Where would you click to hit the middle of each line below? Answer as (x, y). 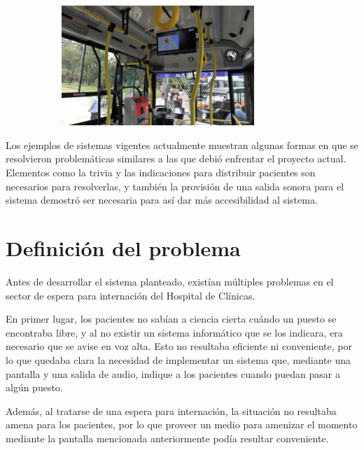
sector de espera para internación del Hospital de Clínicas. (131, 295)
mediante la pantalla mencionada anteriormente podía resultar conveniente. (167, 438)
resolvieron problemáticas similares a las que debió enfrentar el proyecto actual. (176, 159)
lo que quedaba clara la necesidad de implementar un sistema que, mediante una (178, 359)
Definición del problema (123, 248)
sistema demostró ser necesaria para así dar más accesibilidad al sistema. (162, 200)
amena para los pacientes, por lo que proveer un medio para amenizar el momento (182, 424)
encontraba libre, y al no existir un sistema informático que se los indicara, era (174, 332)
